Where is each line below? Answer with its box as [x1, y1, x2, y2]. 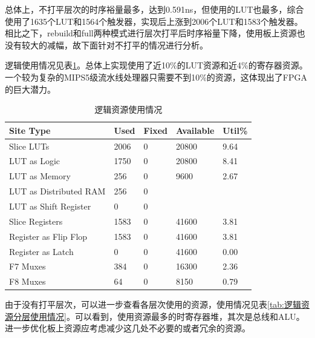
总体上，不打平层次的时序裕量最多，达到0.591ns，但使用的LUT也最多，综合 [5, 3, 304, 15]
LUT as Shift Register [9, 199, 91, 212]
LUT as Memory [9, 170, 71, 182]
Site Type [9, 124, 51, 136]
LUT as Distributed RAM [9, 185, 106, 197]
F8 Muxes [9, 275, 46, 288]
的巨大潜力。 [5, 82, 56, 95]
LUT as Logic [9, 154, 60, 167]
